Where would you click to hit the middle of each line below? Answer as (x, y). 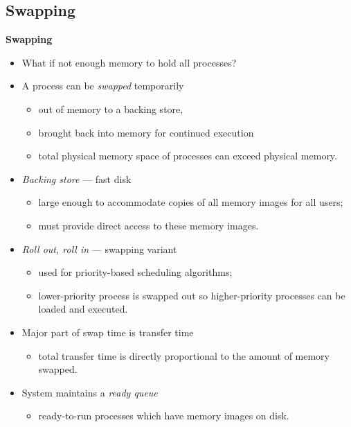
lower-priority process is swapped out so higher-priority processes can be (192, 295)
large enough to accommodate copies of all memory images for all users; (191, 202)
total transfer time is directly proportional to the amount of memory (184, 355)
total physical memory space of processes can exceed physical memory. (188, 156)
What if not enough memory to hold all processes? (129, 62)
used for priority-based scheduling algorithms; (135, 272)
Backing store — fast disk (76, 178)
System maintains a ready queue (90, 392)
